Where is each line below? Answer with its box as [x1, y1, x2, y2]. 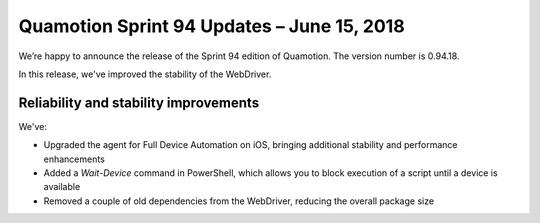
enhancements [43, 153, 105, 165]
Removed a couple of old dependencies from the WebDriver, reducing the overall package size [43, 195, 435, 207]
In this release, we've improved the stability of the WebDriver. [18, 68, 272, 80]
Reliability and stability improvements [18, 94, 260, 111]
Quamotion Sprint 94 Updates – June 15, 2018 [18, 15, 405, 37]
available [43, 181, 81, 193]
